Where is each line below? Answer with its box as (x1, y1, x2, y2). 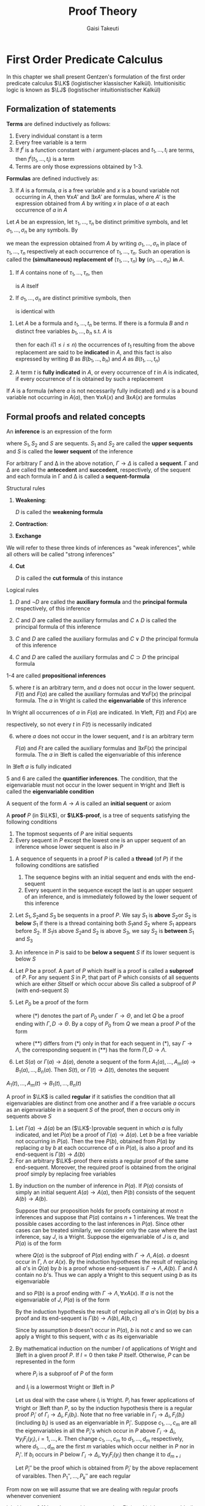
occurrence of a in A (15, 206, 67, 214)
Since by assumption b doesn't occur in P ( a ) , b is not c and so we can (15, 1326, 192, 1333)
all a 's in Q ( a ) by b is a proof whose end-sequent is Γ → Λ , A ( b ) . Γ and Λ (15, 1264, 198, 1272)
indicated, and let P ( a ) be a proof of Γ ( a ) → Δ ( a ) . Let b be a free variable (15, 1131, 199, 1138)
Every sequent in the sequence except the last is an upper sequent (24, 886, 193, 894)
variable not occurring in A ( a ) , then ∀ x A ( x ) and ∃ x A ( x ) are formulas (6, 394, 176, 401)
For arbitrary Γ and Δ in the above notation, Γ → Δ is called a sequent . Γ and (6, 459, 199, 467)
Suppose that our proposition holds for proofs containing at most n (15, 1207, 184, 1214)
